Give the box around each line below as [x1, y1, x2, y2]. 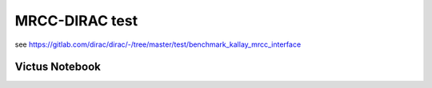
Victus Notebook [14, 60, 102, 74]
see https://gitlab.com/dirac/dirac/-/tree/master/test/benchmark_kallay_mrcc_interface [14, 40, 302, 49]
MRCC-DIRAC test [14, 12, 138, 29]
